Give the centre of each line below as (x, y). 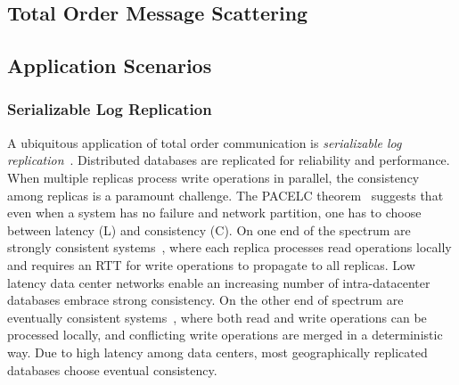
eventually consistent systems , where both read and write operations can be (217, 317)
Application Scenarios (110, 66)
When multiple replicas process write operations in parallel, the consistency (213, 177)
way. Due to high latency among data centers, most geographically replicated (217, 352)
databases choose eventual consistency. (112, 369)
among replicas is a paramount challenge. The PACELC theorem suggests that (225, 195)
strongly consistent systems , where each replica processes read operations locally (229, 247)
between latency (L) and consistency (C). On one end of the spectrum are (209, 229)
